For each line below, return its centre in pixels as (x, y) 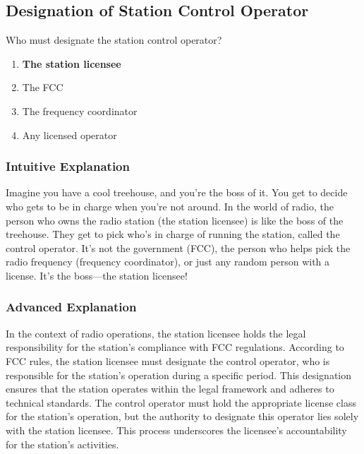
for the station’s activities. (62, 444)
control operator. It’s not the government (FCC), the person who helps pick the (178, 247)
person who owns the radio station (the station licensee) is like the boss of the (175, 220)
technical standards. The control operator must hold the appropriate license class (181, 402)
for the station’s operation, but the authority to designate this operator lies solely (182, 416)
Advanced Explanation (71, 307)
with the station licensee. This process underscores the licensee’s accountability (176, 430)
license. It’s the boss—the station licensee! (97, 275)
